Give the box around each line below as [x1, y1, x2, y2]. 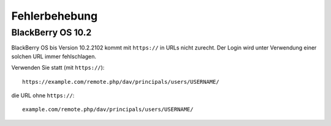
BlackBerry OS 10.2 [11, 27, 92, 38]
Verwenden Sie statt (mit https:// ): [11, 64, 105, 72]
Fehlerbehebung [11, 9, 98, 23]
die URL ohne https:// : [11, 92, 75, 99]
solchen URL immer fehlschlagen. [11, 53, 96, 60]
